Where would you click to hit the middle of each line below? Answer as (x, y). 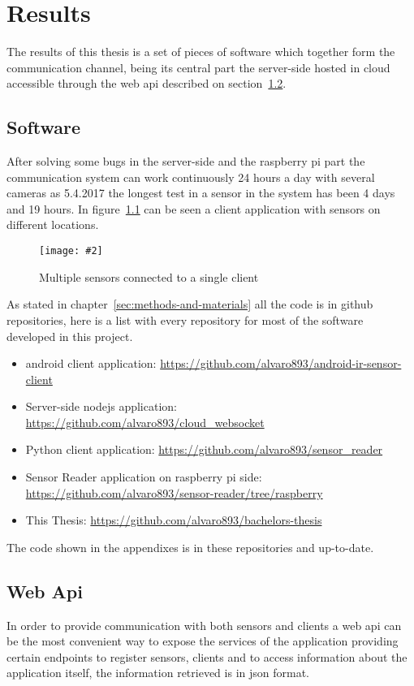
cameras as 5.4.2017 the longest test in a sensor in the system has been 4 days (201, 193)
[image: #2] (71, 251)
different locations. (53, 224)
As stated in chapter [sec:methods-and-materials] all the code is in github (190, 304)
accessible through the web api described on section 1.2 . (147, 83)
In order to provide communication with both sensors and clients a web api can (204, 625)
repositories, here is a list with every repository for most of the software (185, 319)
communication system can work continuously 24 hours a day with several (191, 177)
